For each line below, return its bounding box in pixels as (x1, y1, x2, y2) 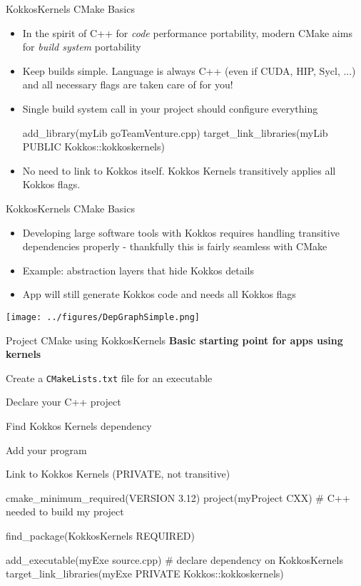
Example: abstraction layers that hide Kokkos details (22, 262, 254, 277)
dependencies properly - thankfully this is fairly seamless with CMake (22, 239, 327, 254)
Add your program (6, 442, 87, 457)
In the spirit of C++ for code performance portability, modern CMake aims (22, 25, 352, 40)
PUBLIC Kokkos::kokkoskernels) (22, 139, 165, 154)
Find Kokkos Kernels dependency (6, 418, 152, 433)
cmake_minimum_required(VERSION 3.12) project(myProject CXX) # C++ (6, 490, 350, 505)
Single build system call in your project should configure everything (22, 101, 318, 115)
